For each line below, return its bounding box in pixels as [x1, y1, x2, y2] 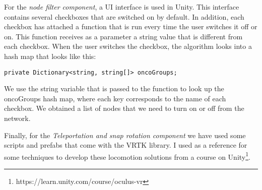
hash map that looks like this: [4, 50, 96, 61]
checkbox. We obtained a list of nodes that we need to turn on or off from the [4, 103, 244, 113]
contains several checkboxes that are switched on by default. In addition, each [4, 11, 244, 22]
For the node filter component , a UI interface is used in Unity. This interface [4, 2, 239, 12]
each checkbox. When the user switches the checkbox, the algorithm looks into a [4, 41, 252, 51]
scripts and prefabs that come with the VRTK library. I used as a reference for [4, 140, 247, 150]
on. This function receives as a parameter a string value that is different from [4, 31, 243, 41]
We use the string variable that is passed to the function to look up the [4, 83, 224, 94]
